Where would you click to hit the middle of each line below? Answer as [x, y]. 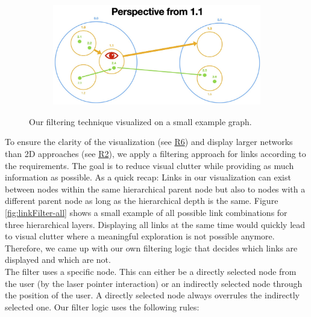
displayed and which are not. [58, 260]
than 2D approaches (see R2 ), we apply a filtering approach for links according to [155, 154]
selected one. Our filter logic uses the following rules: [102, 306]
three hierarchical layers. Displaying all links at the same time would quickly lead [155, 224]
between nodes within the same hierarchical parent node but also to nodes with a [155, 189]
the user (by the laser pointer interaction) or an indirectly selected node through [154, 283]
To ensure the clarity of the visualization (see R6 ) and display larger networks [149, 142]
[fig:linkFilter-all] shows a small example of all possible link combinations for [146, 213]
